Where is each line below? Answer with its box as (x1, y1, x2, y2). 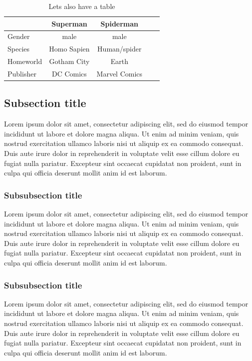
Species (7, 43, 30, 54)
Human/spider (97, 43, 142, 54)
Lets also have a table (48, 1, 115, 11)
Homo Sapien (49, 43, 90, 54)
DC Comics (51, 68, 87, 78)
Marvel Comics (96, 68, 143, 78)
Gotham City (49, 56, 90, 66)
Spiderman (100, 18, 139, 28)
